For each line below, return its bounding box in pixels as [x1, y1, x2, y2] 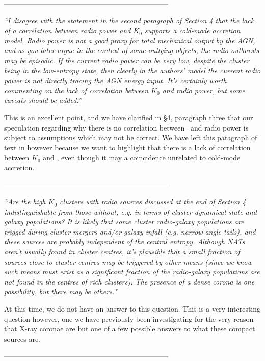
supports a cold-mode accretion [144, 25, 241, 36]
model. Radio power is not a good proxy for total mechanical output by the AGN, [4, 35, 255, 45]
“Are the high [4, 196, 46, 207]
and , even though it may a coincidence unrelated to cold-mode [43, 152, 241, 163]
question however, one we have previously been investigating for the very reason [4, 313, 254, 324]
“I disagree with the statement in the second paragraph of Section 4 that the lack [4, 15, 254, 25]
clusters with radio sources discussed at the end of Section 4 [60, 196, 246, 207]
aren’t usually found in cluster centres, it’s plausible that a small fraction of [4, 246, 240, 257]
